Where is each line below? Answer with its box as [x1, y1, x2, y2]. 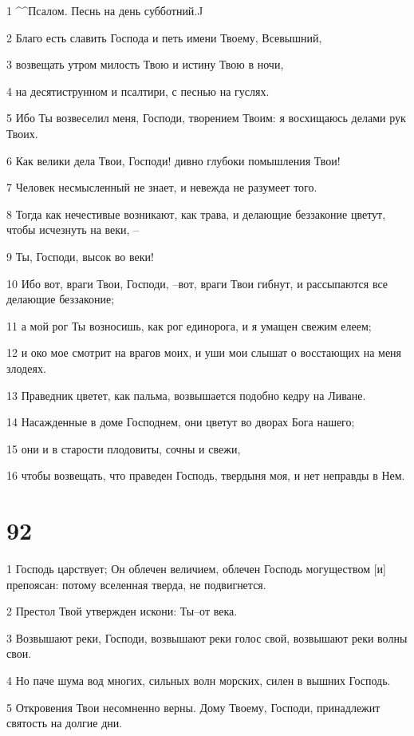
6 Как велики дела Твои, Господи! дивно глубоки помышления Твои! [6, 152, 341, 168]
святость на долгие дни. [6, 714, 123, 731]
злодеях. [6, 359, 46, 376]
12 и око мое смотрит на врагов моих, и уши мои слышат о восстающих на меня [6, 344, 402, 361]
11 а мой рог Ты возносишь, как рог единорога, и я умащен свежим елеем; [6, 317, 372, 334]
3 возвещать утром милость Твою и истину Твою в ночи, [6, 56, 284, 73]
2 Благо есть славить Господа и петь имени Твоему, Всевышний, [6, 29, 322, 46]
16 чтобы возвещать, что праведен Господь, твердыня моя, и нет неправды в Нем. [6, 467, 405, 484]
